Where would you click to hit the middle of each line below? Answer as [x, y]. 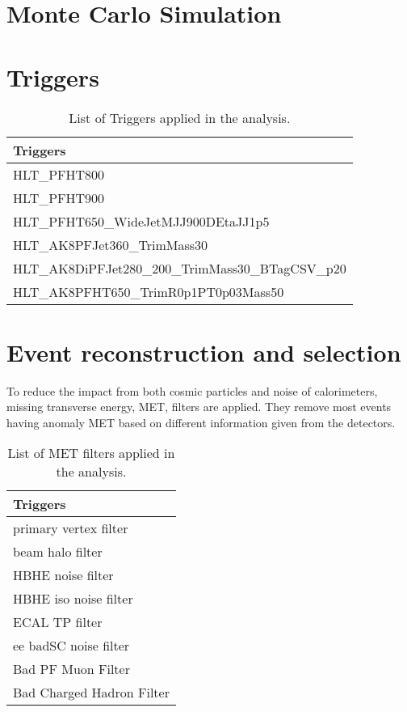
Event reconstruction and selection [204, 352]
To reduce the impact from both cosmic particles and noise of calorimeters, [192, 390]
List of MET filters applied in [91, 453]
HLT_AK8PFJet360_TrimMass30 [111, 244]
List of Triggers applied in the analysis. [180, 117]
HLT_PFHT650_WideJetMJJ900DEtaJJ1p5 [141, 221]
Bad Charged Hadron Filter [91, 693]
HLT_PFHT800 [59, 174]
